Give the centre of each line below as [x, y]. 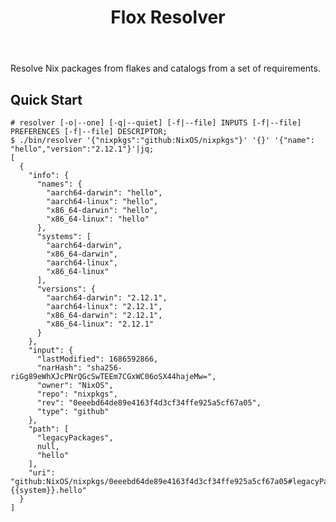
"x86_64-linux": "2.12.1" [100, 324]
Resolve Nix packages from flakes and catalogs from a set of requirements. [165, 68]
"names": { [59, 184]
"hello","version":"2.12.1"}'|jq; [82, 149]
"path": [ [49, 429]
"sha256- [104, 368]
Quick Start [46, 99]
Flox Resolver [168, 17]
